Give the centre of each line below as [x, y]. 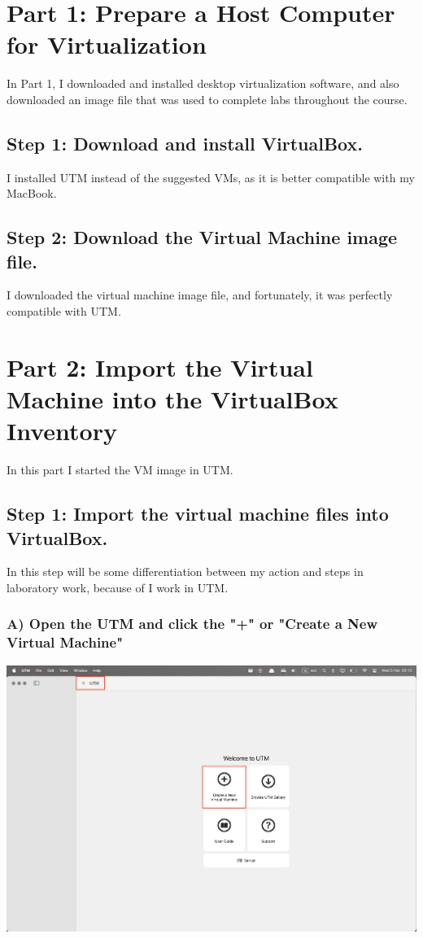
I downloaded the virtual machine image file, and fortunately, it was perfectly [200, 295]
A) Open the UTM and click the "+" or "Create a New [192, 624]
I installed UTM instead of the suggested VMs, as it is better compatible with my [211, 177]
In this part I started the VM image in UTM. [120, 470]
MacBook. [32, 193]
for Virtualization [107, 44]
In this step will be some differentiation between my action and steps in [185, 572]
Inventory [62, 431]
